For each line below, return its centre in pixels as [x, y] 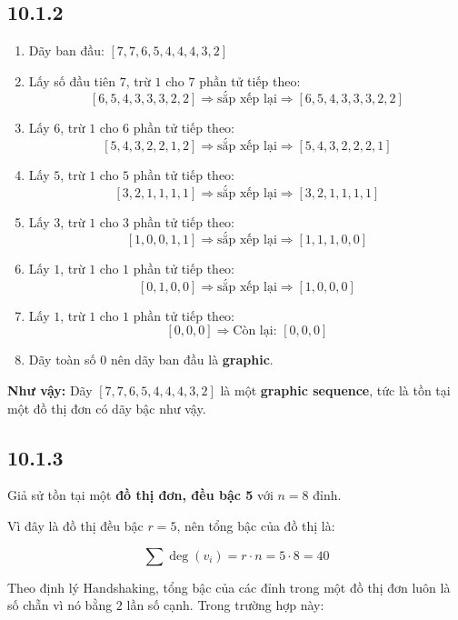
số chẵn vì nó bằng [60, 605]
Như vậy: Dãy [50, 390]
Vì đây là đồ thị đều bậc [75, 525]
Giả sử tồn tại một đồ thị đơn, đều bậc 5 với [140, 495]
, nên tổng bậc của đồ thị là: [256, 525]
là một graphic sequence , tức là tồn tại [335, 390]
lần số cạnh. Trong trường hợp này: [225, 605]
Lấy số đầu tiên [72, 80]
